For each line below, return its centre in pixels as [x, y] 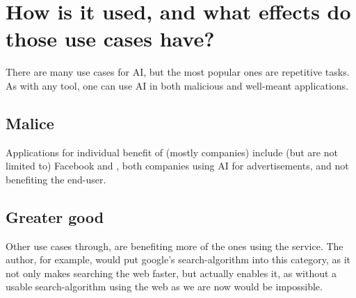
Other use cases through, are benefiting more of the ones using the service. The [175, 246]
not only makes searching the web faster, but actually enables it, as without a [171, 273]
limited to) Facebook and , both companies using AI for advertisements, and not [177, 166]
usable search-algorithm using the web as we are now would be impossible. [164, 287]
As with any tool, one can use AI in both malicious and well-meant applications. [177, 85]
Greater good [55, 216]
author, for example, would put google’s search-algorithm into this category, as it [178, 259]
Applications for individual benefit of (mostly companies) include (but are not [172, 152]
